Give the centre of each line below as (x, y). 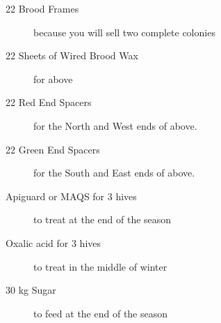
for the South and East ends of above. (114, 173)
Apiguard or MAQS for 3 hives (71, 196)
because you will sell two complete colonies (124, 32)
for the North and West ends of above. (115, 125)
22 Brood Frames (42, 8)
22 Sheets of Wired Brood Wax (72, 55)
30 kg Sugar (31, 290)
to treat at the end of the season (103, 219)
